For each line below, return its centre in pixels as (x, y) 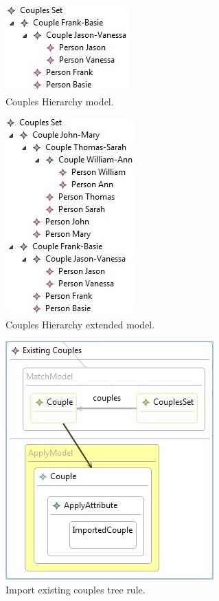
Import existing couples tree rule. (76, 589)
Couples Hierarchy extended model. (80, 324)
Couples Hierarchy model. (60, 101)
